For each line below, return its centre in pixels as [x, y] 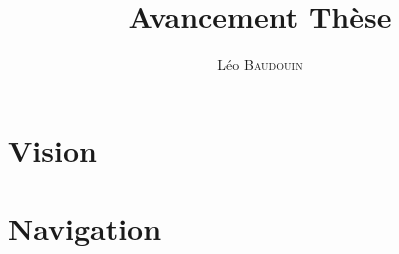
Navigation [85, 228]
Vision [52, 149]
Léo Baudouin [260, 64]
